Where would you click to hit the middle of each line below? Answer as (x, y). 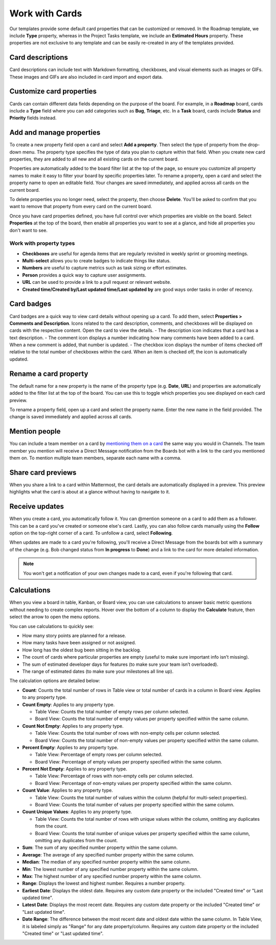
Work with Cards (46, 13)
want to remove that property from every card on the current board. (81, 207)
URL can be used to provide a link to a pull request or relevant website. (97, 282)
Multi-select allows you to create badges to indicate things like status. (97, 261)
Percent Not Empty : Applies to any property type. (75, 769)
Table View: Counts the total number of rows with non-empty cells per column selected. (128, 733)
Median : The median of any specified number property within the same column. (107, 862)
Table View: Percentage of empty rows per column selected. (99, 755)
